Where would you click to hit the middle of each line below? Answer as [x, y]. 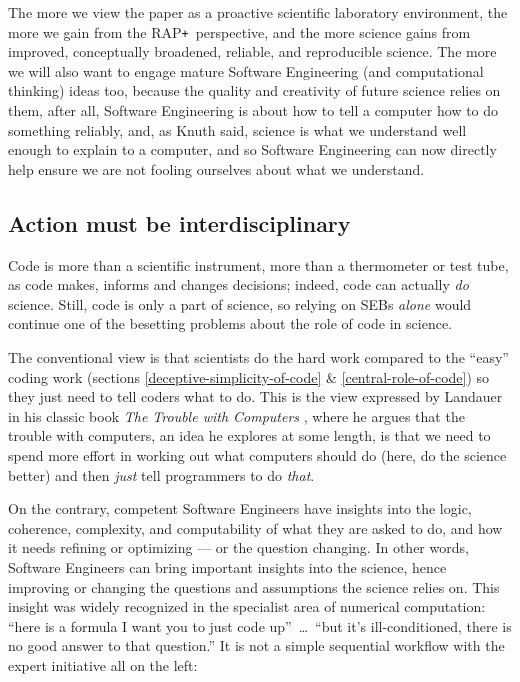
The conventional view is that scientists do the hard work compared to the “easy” [258, 356]
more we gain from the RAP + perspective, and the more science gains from [239, 31]
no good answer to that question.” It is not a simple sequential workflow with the [256, 645]
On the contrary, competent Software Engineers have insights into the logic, [240, 508]
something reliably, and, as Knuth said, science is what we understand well [237, 129]
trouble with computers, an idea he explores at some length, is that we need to [249, 435]
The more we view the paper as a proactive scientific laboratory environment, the [258, 12]
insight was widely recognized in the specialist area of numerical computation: [247, 606]
